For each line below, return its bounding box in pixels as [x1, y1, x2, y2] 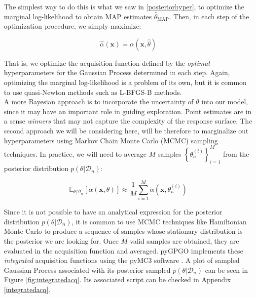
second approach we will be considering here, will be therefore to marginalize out [4, 125, 249, 135]
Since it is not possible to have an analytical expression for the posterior [4, 207, 222, 217]
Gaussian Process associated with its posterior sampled [4, 264, 171, 275]
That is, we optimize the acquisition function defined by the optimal [4, 57, 210, 68]
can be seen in [205, 264, 248, 275]
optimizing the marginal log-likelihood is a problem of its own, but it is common [4, 77, 247, 87]
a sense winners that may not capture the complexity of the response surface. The [4, 116, 252, 126]
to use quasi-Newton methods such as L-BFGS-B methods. [4, 86, 182, 97]
